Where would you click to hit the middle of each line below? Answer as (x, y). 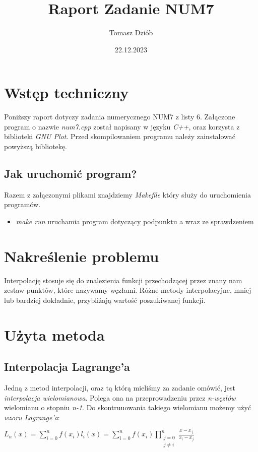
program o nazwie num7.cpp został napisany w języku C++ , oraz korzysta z (122, 126)
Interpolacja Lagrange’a (67, 367)
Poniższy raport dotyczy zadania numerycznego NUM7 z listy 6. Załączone (120, 117)
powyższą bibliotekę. (36, 146)
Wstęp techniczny (67, 92)
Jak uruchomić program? (71, 174)
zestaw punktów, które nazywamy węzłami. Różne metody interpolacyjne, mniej (128, 290)
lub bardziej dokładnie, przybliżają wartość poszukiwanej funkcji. (105, 300)
